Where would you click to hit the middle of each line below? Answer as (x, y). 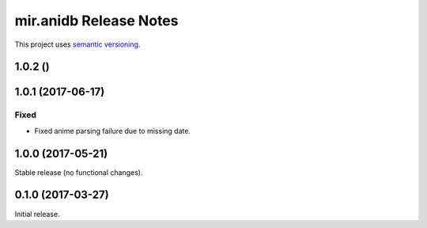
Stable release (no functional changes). (79, 172)
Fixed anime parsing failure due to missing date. (113, 131)
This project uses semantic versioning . (77, 44)
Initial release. (37, 214)
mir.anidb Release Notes (96, 21)
